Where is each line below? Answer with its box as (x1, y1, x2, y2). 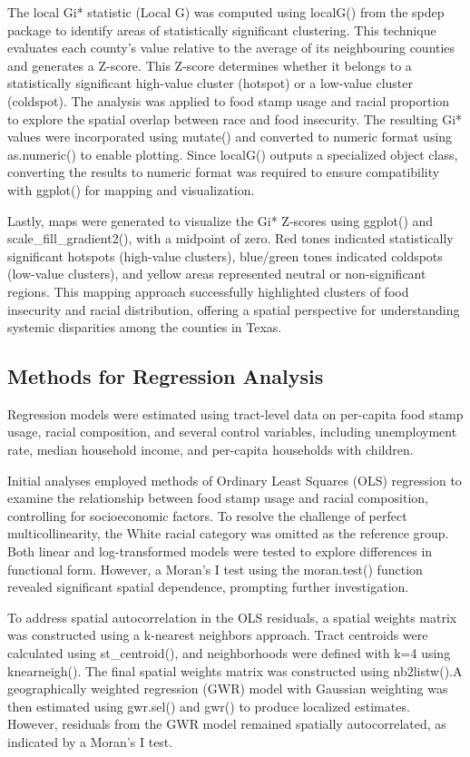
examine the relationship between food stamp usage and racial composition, (7, 488, 428, 507)
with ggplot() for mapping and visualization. (7, 180, 255, 199)
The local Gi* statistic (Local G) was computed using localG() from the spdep (7, 3, 445, 21)
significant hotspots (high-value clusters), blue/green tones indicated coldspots (7, 246, 443, 265)
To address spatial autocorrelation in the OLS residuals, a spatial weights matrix (7, 607, 457, 626)
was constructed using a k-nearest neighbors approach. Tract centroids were (7, 625, 428, 644)
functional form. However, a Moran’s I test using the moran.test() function (7, 559, 423, 578)
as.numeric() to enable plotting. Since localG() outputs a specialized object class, (7, 144, 458, 163)
